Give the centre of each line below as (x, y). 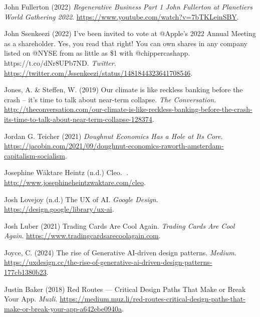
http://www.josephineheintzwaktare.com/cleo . (75, 182)
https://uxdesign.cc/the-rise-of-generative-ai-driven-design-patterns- (108, 262)
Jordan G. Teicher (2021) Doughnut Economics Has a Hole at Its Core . (113, 136)
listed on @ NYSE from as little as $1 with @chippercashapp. (97, 53)
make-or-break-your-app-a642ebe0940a (63, 308)
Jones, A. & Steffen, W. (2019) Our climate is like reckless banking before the (123, 90)
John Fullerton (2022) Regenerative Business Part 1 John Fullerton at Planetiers (128, 7)
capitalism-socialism (35, 155)
